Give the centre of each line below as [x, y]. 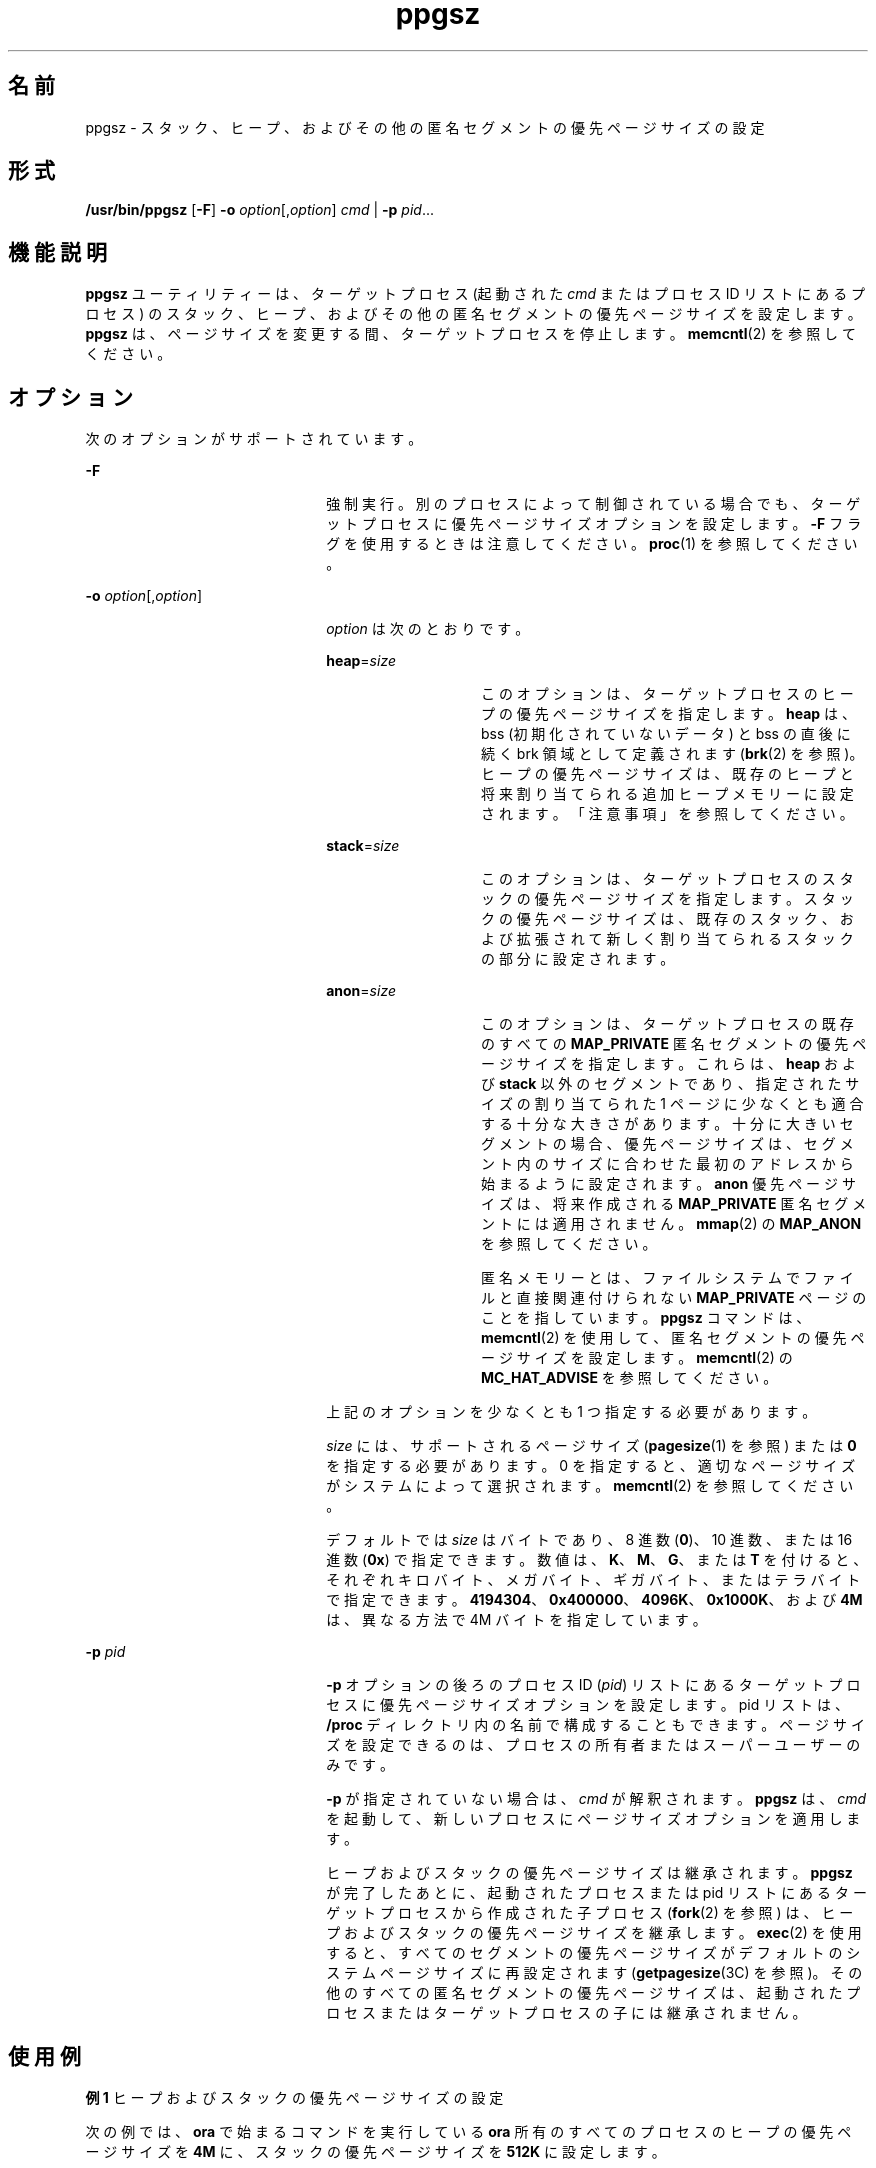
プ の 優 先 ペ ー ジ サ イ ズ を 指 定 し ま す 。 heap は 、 [668, 714]
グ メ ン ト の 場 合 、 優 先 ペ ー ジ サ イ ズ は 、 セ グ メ [667, 1144]
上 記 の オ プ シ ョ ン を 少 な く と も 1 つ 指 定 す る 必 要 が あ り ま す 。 [571, 1412]
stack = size [363, 846]
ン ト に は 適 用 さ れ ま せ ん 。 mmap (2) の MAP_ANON [671, 1224]
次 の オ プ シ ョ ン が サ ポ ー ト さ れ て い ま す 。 [254, 439]
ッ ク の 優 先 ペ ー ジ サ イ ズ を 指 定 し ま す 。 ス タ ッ [667, 899]
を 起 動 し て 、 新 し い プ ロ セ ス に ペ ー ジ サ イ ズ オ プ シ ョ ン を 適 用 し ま [593, 1819]
